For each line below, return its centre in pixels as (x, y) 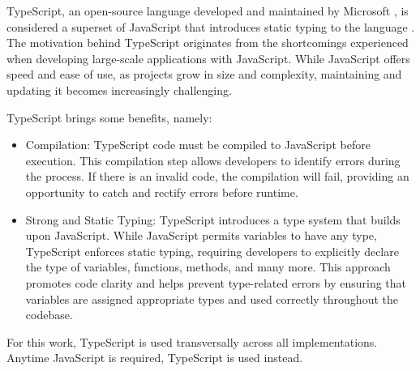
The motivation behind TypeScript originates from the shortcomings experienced (208, 43)
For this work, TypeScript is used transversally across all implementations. (192, 341)
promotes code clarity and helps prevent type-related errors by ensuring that (216, 282)
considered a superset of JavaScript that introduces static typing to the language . (211, 26)
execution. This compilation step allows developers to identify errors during (213, 160)
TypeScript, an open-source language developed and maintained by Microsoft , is (208, 11)
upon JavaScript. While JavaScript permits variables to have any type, (201, 235)
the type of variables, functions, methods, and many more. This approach (208, 267)
